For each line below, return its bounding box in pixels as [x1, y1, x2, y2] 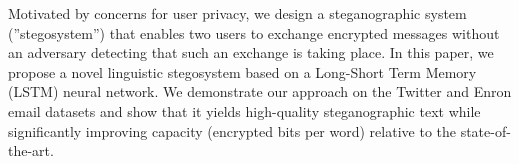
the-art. [8, 140, 54, 161]
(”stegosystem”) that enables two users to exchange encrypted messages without [8, 22, 500, 43]
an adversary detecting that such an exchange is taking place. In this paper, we [8, 42, 494, 63]
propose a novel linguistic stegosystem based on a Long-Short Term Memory [8, 61, 477, 82]
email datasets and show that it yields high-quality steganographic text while [8, 100, 481, 121]
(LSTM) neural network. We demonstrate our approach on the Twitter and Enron [8, 81, 512, 102]
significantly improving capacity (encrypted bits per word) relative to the [8, 120, 456, 141]
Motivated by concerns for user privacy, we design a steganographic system [8, 3, 467, 23]
